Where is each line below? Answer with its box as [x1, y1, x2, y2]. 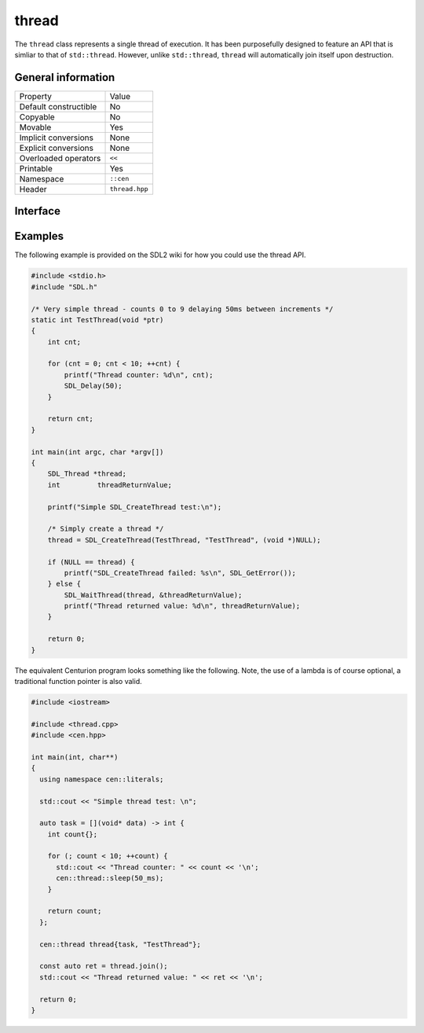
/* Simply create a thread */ [47, 524, 164, 534]
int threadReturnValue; [47, 480, 173, 489]
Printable [19, 163, 53, 174]
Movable [19, 122, 52, 133]
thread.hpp [109, 185, 148, 193]
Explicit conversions [19, 142, 94, 153]
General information [14, 71, 115, 84]
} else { [47, 579, 82, 589]
